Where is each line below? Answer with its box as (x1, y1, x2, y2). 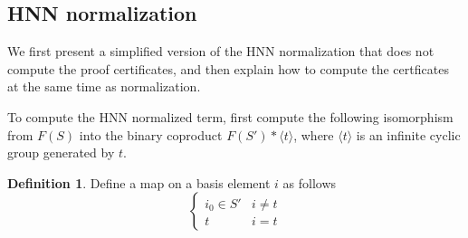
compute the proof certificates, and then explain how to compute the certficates (7, 59, 449, 78)
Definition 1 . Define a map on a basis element (7, 173, 271, 192)
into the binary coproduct (79, 125, 223, 144)
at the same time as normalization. (7, 77, 201, 96)
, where (293, 125, 334, 144)
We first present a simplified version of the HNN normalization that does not (7, 42, 435, 61)
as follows (282, 173, 337, 192)
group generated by (7, 143, 115, 162)
